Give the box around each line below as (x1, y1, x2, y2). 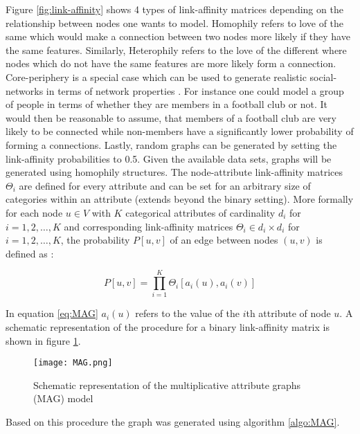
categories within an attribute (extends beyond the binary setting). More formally (6, 192, 354, 206)
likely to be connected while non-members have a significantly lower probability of (6, 124, 354, 138)
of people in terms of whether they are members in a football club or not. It (6, 97, 328, 111)
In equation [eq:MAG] (6, 306, 98, 320)
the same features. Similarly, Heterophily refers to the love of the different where (6, 42, 347, 57)
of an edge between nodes (170, 233, 278, 247)
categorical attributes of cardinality (125, 205, 276, 219)
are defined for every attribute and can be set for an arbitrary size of (19, 178, 311, 192)
